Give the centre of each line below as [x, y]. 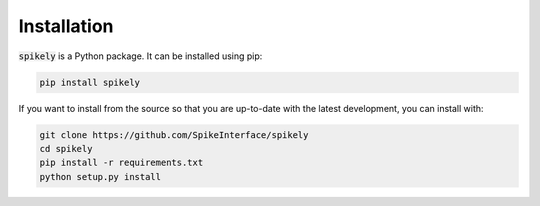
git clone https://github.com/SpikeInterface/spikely [174, 134]
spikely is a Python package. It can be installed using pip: [140, 56]
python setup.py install [100, 176]
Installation [66, 26]
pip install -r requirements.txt [121, 163]
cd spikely [66, 148]
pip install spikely [89, 82]
